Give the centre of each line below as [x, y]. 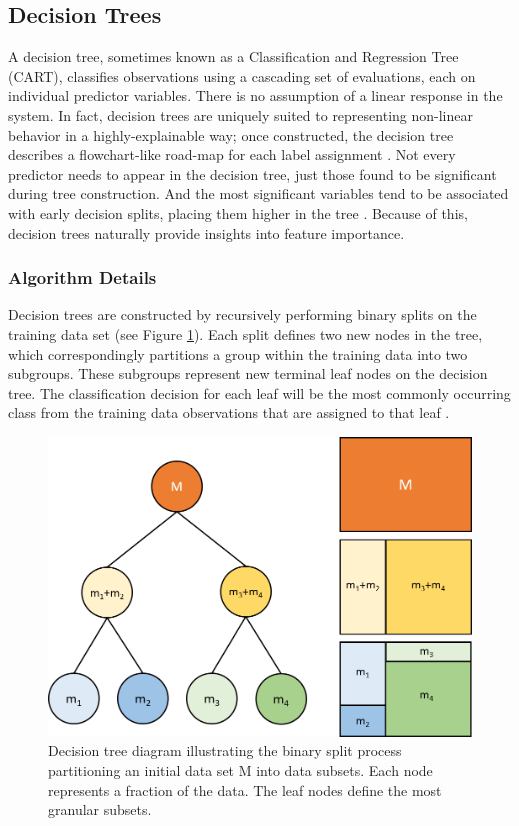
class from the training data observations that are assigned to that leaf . [229, 412]
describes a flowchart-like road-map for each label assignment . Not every [232, 154]
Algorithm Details [82, 277]
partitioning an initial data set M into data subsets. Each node [240, 770]
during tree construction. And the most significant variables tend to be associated [258, 193]
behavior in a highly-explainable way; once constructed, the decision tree [231, 134]
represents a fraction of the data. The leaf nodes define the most [245, 789]
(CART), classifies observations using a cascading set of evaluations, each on [242, 75]
